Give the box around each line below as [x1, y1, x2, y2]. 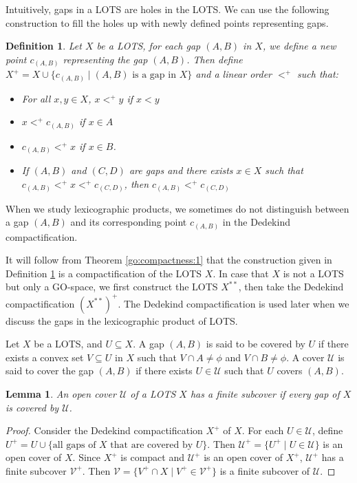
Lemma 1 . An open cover [6, 386, 116, 400]
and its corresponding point [70, 215, 187, 229]
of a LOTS [130, 386, 176, 400]
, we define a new [262, 39, 336, 53]
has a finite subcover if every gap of [190, 386, 340, 400]
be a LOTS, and [34, 336, 102, 351]
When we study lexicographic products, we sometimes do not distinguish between [6, 201, 349, 215]
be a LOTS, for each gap [96, 39, 201, 53]
